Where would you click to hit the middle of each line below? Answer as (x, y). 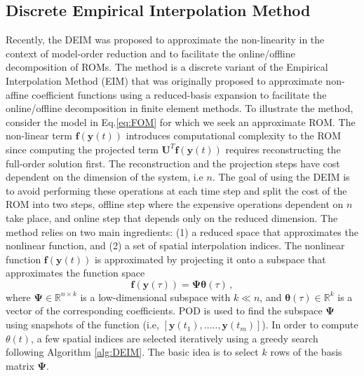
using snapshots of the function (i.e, (82, 325)
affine (17, 94)
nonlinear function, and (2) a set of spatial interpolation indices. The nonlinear (175, 245)
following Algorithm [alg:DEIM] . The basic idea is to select (132, 352)
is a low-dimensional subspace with (155, 297)
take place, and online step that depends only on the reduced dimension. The (172, 217)
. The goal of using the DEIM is (281, 177)
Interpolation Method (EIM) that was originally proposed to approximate (164, 80)
